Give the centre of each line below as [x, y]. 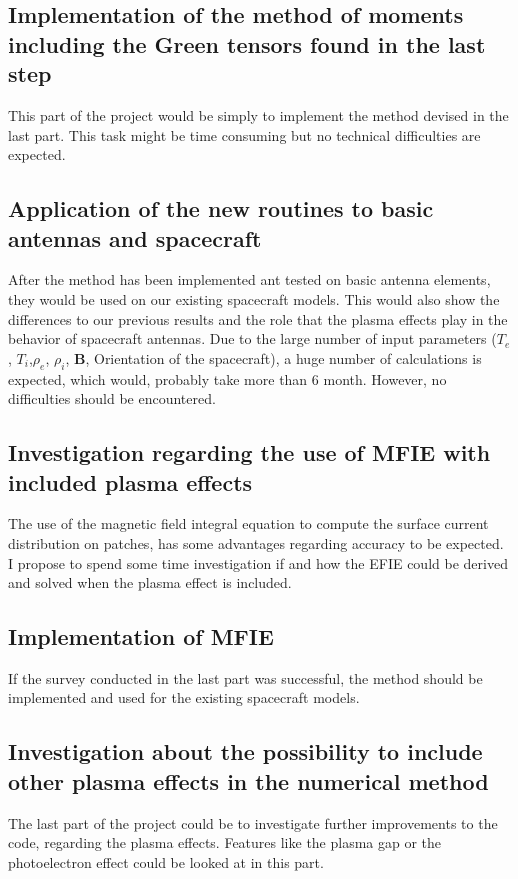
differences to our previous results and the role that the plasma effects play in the [258, 318]
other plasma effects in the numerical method [248, 780]
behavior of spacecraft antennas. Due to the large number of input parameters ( [252, 338]
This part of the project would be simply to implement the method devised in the [258, 114]
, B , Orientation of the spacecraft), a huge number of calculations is [273, 357]
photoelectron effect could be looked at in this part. [166, 861]
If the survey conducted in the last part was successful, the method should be [245, 677]
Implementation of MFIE [141, 636]
